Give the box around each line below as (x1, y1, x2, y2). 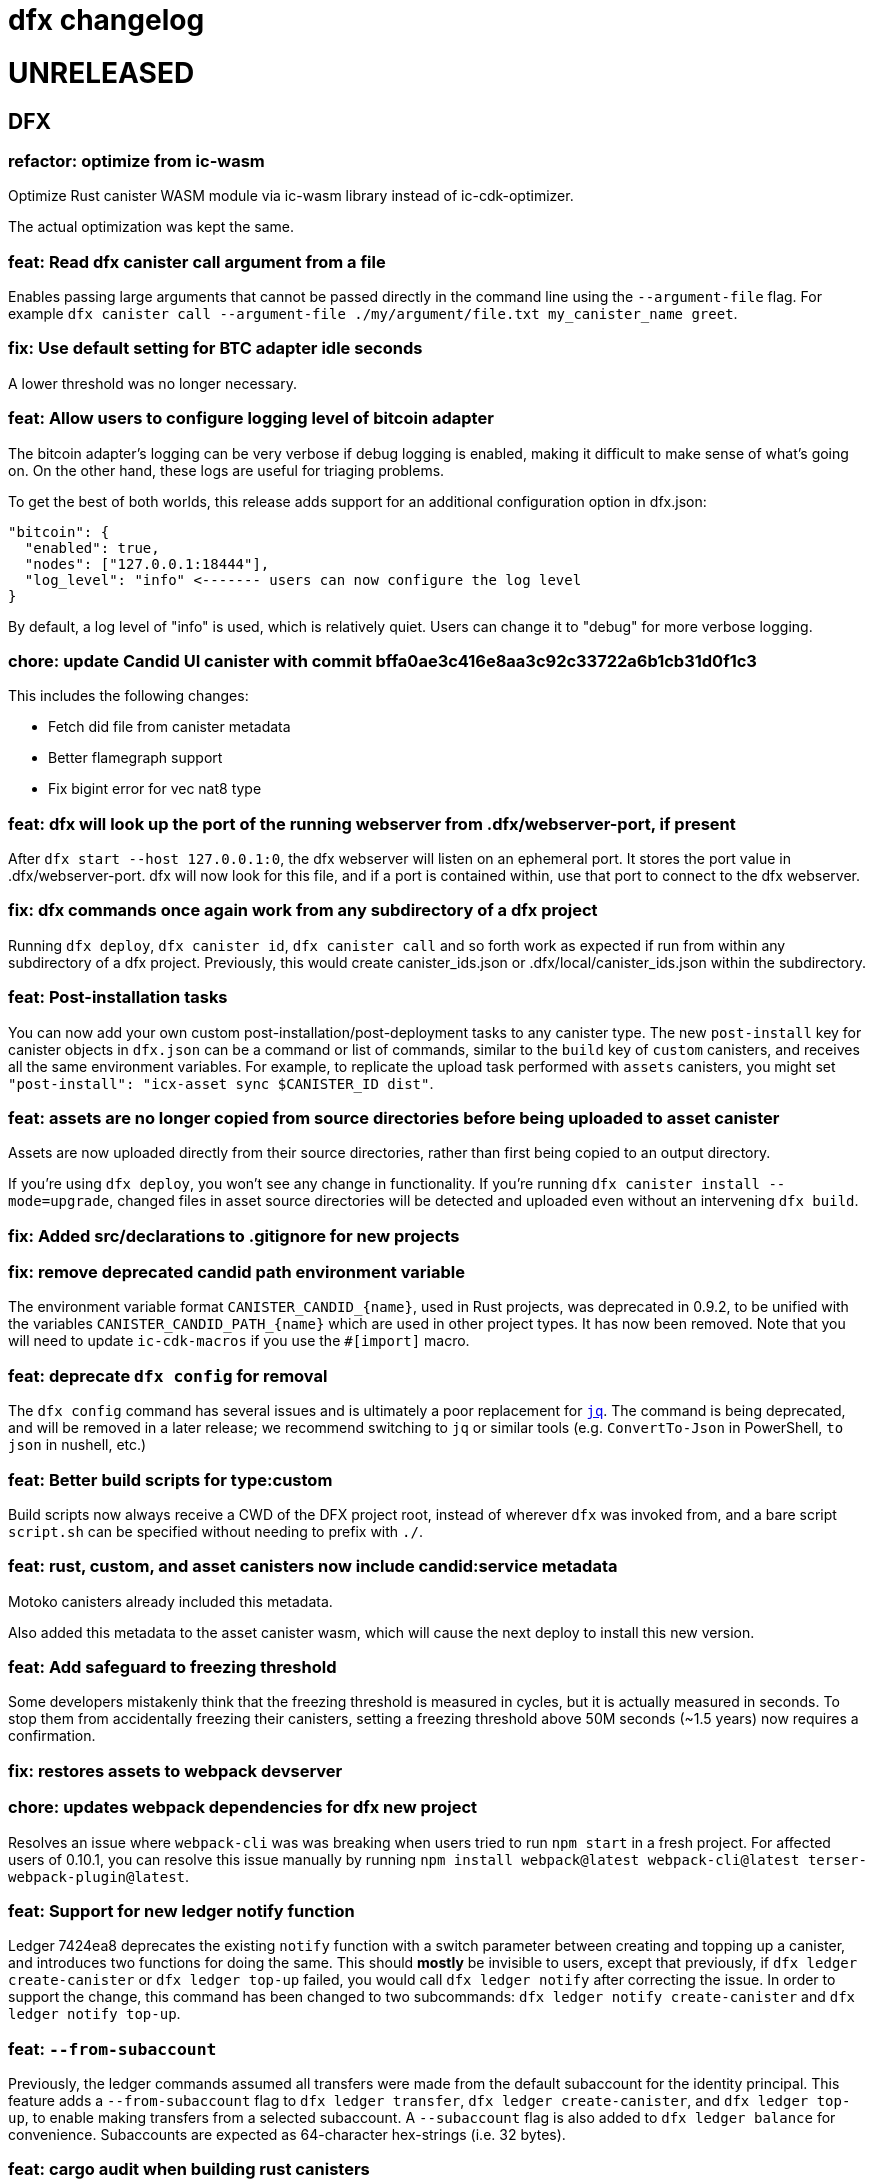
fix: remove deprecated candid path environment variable (8, 1262, 465, 1283)
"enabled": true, (24, 539, 160, 556)
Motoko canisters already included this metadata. (8, 1592, 333, 1610)
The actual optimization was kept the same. (8, 218, 295, 236)
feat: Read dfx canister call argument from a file (8, 251, 386, 272)
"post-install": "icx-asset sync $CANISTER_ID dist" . (8, 1074, 434, 1092)
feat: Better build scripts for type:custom (8, 1469, 333, 1490)
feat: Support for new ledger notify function (8, 1900, 355, 1921)
